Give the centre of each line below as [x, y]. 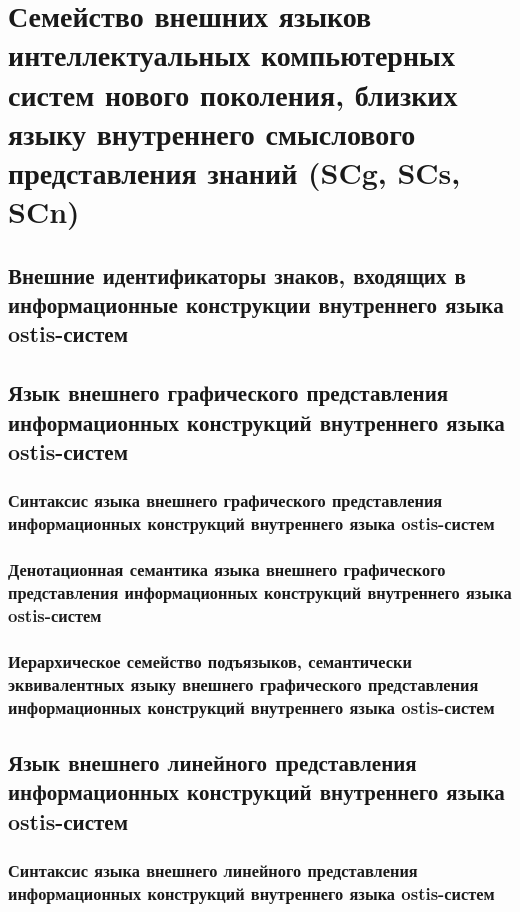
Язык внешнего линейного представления [212, 761]
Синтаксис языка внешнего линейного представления [213, 870]
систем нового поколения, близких [233, 93]
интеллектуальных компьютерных [231, 54]
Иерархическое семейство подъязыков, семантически [210, 660]
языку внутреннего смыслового [212, 132]
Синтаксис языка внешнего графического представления [225, 500]
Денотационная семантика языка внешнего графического [227, 569]
